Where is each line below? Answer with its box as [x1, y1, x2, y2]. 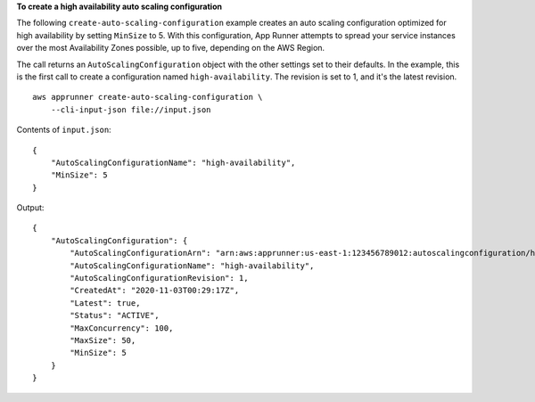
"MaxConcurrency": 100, [70, 323, 174, 333]
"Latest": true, [70, 298, 141, 308]
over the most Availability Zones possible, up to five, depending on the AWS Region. [16, 43, 325, 53]
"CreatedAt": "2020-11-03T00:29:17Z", [70, 285, 240, 296]
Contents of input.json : [16, 125, 111, 135]
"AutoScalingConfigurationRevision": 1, [70, 273, 249, 283]
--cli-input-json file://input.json [50, 104, 211, 115]
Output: [16, 202, 45, 213]
